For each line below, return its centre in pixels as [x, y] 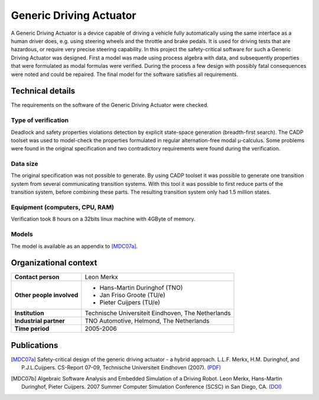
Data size [25, 164]
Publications [35, 345]
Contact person [37, 277]
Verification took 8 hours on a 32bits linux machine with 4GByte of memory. [103, 219]
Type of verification [40, 120]
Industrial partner [40, 321]
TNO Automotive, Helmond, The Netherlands [147, 321]
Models [22, 234]
